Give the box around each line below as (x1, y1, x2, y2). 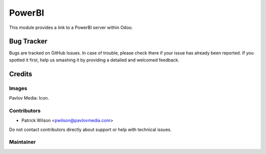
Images (9, 85, 28, 92)
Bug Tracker (9, 37, 48, 46)
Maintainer (9, 139, 36, 146)
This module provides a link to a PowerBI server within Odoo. (9, 25, 133, 30)
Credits (9, 70, 33, 78)
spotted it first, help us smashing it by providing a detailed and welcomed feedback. (9, 57, 179, 63)
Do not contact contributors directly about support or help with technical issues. (9, 127, 172, 132)
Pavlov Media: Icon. (9, 95, 49, 101)
